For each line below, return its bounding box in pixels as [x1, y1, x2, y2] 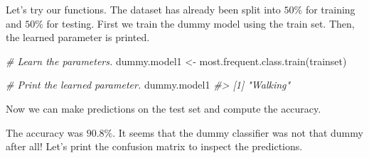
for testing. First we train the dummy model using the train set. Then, [46, 16, 355, 30]
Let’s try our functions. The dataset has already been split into [6, 2, 281, 16]
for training [305, 2, 355, 16]
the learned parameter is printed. [6, 30, 150, 45]
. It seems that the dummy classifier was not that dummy [112, 125, 363, 140]
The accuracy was [6, 125, 83, 140]
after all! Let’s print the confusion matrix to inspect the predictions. [6, 139, 303, 154]
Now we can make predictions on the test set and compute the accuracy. [6, 101, 321, 115]
